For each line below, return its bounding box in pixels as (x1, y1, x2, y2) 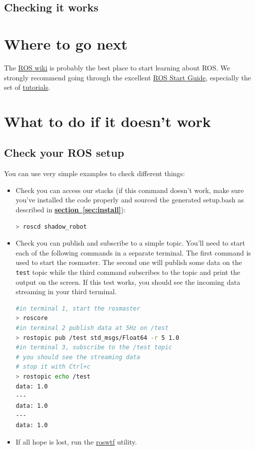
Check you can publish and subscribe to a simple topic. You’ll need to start (15, 238, 245, 248)
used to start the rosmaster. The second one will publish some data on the (15, 257, 242, 267)
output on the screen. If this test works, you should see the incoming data (15, 276, 241, 287)
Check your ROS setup (4, 145, 125, 160)
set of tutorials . (4, 82, 51, 92)
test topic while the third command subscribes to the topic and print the (15, 267, 240, 277)
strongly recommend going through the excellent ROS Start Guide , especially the (4, 72, 251, 82)
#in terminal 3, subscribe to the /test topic (15, 344, 172, 351)
